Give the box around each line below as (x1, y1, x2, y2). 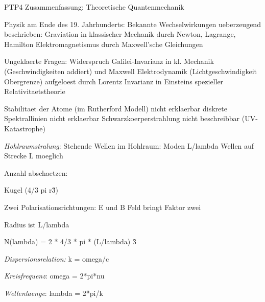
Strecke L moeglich (4, 150, 63, 161)
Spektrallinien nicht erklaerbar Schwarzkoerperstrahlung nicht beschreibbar (4, 113, 240, 124)
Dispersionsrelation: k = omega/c (4, 253, 109, 264)
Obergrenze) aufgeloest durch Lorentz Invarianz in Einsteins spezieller (4, 76, 224, 86)
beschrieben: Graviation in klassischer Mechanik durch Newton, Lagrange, (4, 29, 236, 39)
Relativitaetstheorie (4, 86, 65, 97)
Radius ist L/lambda (4, 219, 69, 229)
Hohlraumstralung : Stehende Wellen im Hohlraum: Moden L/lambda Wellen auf (4, 140, 254, 151)
